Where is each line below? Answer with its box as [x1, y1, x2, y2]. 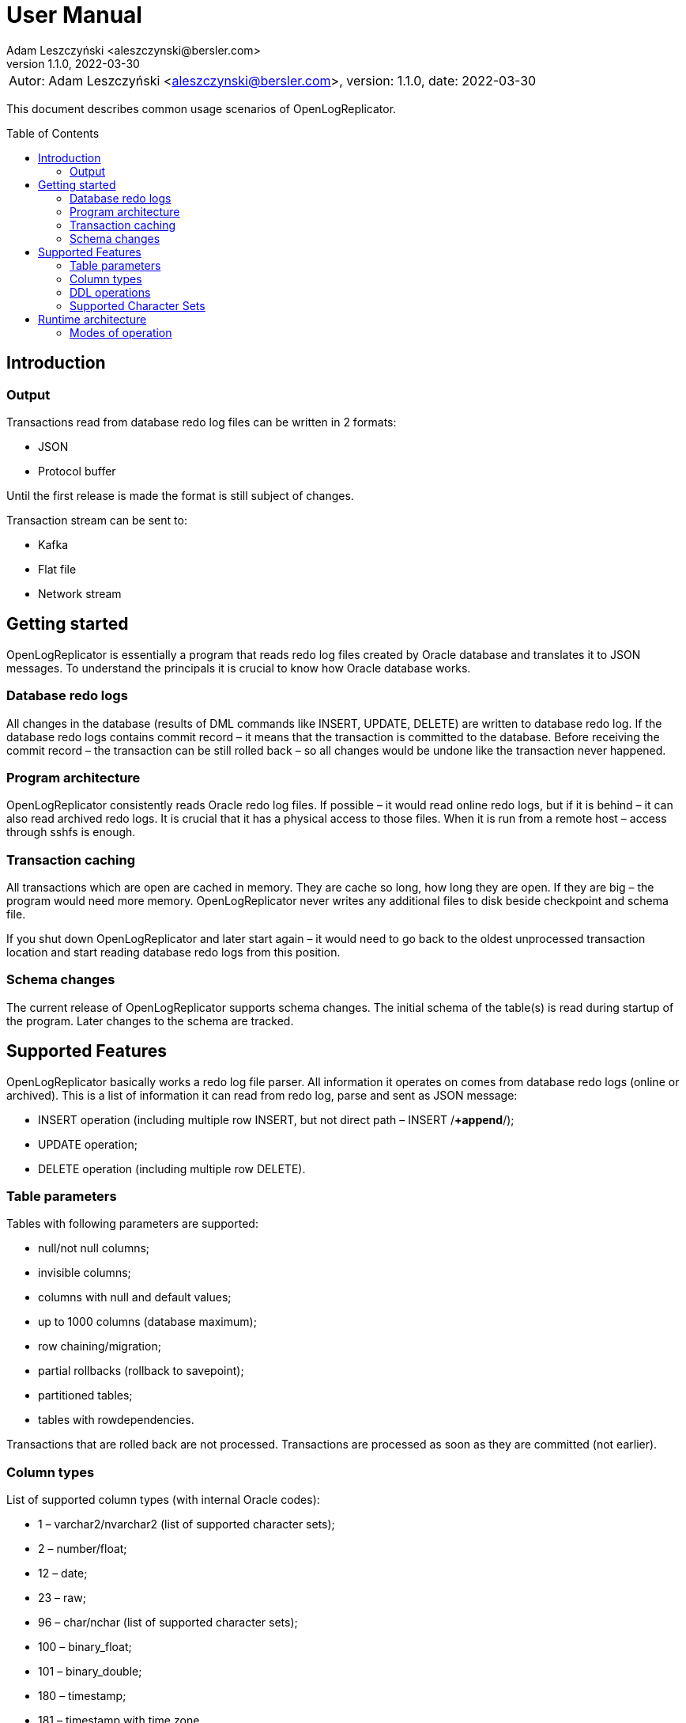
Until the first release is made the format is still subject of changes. [6, 488, 354, 502]
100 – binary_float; [38, 1640, 132, 1654]
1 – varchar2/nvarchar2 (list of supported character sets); [38, 1517, 335, 1532]
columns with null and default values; [38, 1290, 232, 1305]
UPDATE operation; [38, 1137, 138, 1151]
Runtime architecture [38, 312, 147, 326]
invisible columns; [38, 1266, 131, 1280]
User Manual [6, 2, 142, 28]
